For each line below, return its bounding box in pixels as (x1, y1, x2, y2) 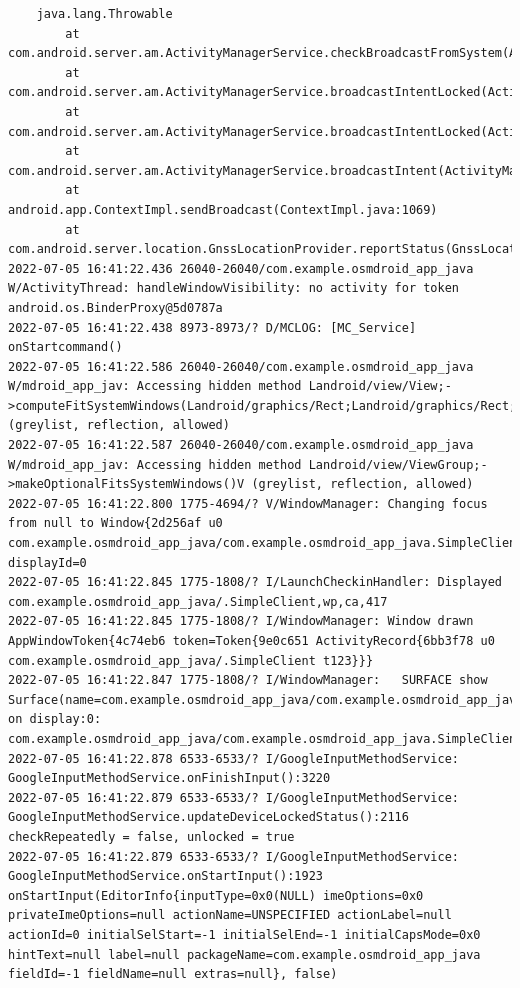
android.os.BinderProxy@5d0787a (8, 300, 223, 315)
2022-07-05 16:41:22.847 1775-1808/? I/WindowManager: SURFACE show (8, 673, 488, 688)
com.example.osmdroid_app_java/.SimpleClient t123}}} (8, 653, 374, 668)
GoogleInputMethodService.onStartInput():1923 (8, 869, 323, 884)
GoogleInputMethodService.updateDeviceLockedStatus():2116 (8, 810, 409, 825)
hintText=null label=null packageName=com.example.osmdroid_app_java (8, 947, 481, 962)
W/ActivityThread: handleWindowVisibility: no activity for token (8, 281, 460, 296)
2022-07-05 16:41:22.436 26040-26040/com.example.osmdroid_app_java (8, 261, 474, 276)
